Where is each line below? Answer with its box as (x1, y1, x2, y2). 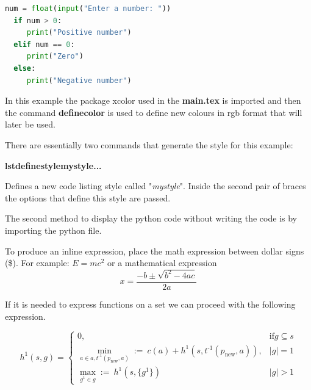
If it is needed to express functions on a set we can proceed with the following (5, 298, 296, 311)
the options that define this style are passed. (5, 191, 171, 204)
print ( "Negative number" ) (26, 76, 132, 85)
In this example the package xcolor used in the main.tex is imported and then (5, 94, 301, 107)
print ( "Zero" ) (26, 52, 84, 61)
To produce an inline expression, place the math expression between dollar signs (5, 244, 304, 257)
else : (13, 63, 36, 73)
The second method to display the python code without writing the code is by (5, 212, 297, 225)
